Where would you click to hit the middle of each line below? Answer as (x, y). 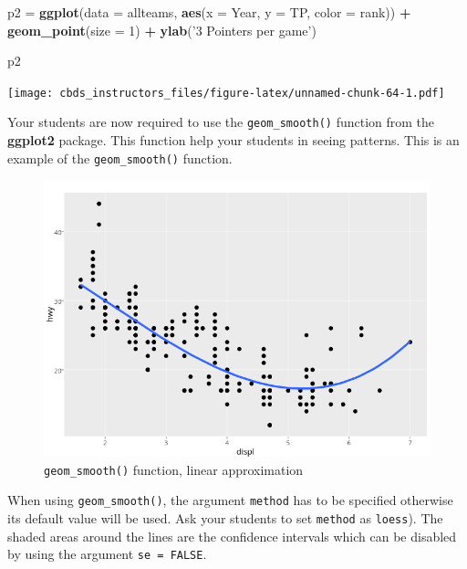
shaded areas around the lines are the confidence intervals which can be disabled (232, 536)
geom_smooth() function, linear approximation (174, 469)
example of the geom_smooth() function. (120, 158)
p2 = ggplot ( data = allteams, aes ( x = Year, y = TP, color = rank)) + (209, 12)
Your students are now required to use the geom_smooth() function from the (221, 122)
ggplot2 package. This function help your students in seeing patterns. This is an (233, 140)
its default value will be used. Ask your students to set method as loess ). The (225, 518)
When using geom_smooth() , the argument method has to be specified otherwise (230, 500)
